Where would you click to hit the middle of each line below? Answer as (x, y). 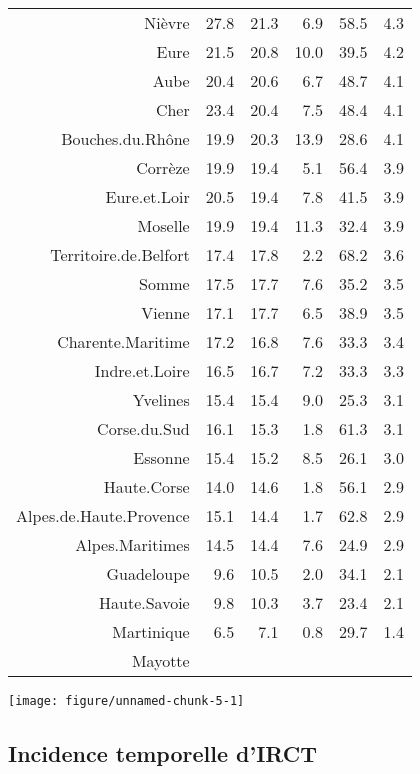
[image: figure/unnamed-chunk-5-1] (126, 701)
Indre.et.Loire (142, 370)
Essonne (161, 457)
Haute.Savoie (144, 602)
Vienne (165, 312)
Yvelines (161, 399)
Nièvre (167, 22)
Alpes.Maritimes (132, 544)
